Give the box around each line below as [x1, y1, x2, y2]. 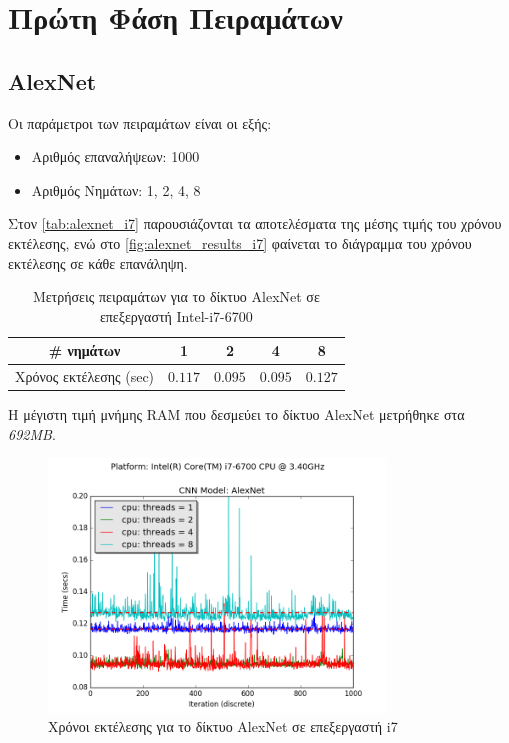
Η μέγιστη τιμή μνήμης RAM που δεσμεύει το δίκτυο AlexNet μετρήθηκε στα [8, 404, 465, 425]
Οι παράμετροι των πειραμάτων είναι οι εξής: [8, 112, 272, 133]
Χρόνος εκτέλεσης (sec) [15, 366, 155, 387]
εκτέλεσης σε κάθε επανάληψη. [8, 252, 188, 273]
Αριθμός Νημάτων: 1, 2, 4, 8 [31, 179, 201, 200]
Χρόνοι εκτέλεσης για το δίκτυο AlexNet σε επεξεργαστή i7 [48, 716, 398, 737]
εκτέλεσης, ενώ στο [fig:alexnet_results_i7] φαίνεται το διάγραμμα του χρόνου [8, 232, 472, 253]
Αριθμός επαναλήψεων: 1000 [31, 146, 200, 167]
